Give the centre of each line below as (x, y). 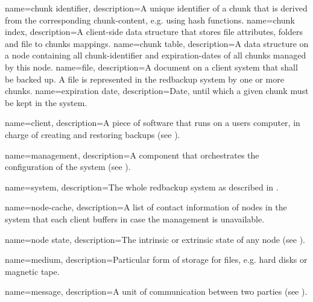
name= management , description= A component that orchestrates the (132, 155)
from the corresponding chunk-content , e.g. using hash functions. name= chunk (150, 20)
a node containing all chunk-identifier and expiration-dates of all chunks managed (156, 55)
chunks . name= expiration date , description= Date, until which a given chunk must (157, 91)
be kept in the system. (46, 102)
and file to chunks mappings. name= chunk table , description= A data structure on (157, 43)
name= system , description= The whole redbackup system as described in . (142, 187)
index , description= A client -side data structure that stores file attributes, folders (154, 32)
